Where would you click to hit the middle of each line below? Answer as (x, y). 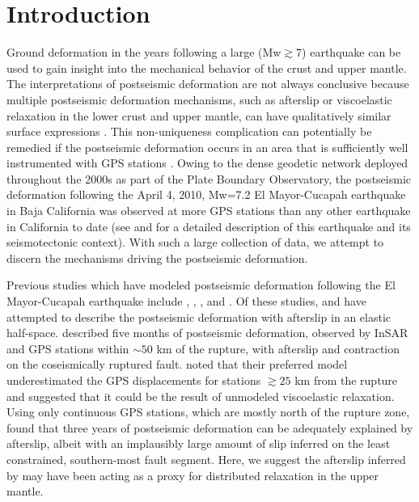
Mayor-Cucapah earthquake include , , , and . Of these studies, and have (186, 301)
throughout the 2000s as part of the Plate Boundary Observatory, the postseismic (209, 178)
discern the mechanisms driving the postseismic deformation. (157, 257)
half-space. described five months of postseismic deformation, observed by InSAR (207, 333)
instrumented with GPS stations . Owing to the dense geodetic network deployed (207, 163)
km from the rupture (346, 380)
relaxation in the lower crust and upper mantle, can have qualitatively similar (199, 115)
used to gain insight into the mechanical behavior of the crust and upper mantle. (207, 67)
